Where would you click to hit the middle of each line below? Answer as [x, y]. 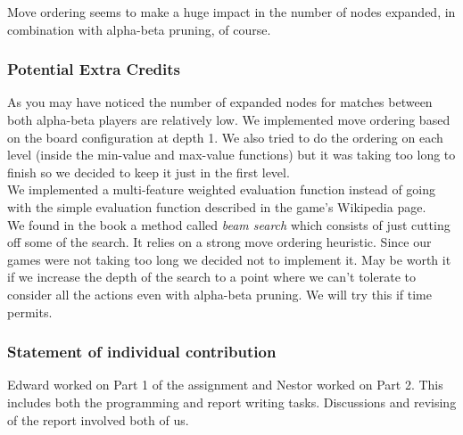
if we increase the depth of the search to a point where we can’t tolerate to [211, 277]
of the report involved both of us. [98, 419]
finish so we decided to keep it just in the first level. [149, 172]
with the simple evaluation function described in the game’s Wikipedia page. [217, 206]
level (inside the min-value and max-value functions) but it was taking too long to [231, 155]
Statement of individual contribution [142, 352]
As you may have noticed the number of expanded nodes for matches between [220, 102]
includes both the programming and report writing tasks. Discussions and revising [232, 402]
